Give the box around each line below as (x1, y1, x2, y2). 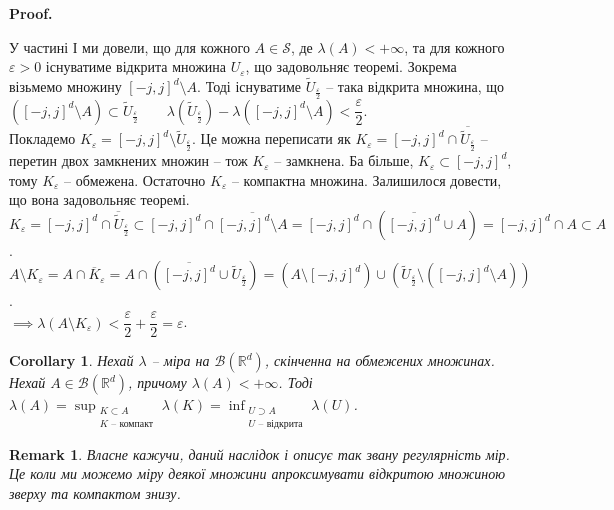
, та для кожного (404, 36, 505, 57)
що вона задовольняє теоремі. (9, 189, 190, 210)
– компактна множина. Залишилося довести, (231, 169, 502, 190)
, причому (128, 372, 187, 393)
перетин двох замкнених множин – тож (9, 150, 248, 171)
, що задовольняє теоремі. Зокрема (245, 56, 457, 77)
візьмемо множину (9, 76, 122, 96)
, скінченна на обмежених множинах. (264, 350, 495, 371)
